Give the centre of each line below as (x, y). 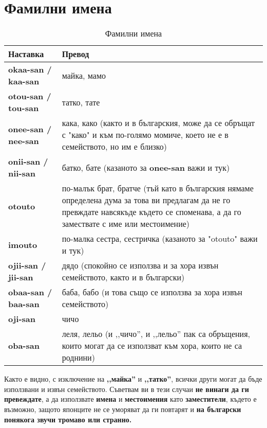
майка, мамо (84, 75)
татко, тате (81, 102)
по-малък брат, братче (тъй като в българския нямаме (158, 188)
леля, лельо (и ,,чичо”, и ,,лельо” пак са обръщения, (156, 334)
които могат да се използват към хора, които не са (152, 346)
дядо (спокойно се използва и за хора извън (140, 265)
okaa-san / (30, 69)
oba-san (24, 346)
